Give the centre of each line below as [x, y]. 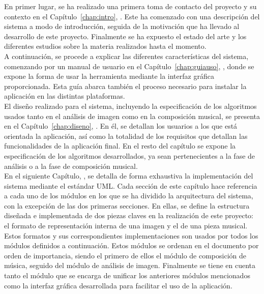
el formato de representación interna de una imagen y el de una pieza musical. [126, 226]
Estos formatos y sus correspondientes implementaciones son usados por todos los [131, 235]
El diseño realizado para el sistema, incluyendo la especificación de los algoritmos [130, 106]
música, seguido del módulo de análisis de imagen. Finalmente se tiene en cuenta [130, 265]
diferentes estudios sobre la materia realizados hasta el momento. [105, 46]
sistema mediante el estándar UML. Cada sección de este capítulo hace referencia [131, 185]
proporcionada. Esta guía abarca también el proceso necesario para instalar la [125, 86]
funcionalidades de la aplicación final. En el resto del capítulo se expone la [120, 146]
